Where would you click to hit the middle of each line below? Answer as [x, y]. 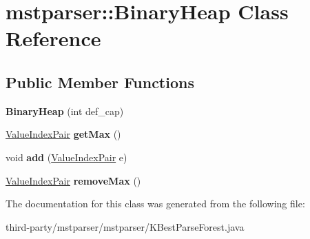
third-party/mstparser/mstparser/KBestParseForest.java [125, 226]
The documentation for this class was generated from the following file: [155, 204]
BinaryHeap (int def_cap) [65, 111]
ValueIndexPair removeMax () [73, 180]
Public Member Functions [100, 82]
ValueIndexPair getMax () [63, 134]
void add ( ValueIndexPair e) [66, 157]
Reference [53, 38]
